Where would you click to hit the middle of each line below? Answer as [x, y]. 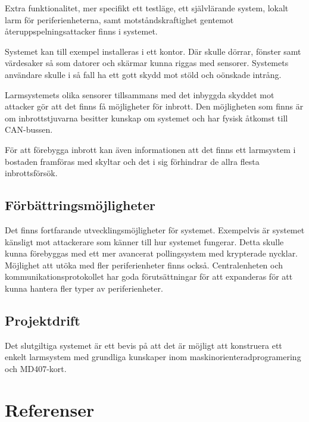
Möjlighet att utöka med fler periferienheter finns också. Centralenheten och [144, 265]
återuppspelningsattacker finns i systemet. [81, 31]
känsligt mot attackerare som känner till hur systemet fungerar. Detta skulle [144, 241]
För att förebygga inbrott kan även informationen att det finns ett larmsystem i [150, 149]
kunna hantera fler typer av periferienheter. [84, 288]
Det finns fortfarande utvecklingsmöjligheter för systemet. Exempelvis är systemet [155, 229]
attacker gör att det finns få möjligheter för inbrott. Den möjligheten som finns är [154, 106]
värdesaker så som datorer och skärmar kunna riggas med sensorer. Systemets [147, 63]
